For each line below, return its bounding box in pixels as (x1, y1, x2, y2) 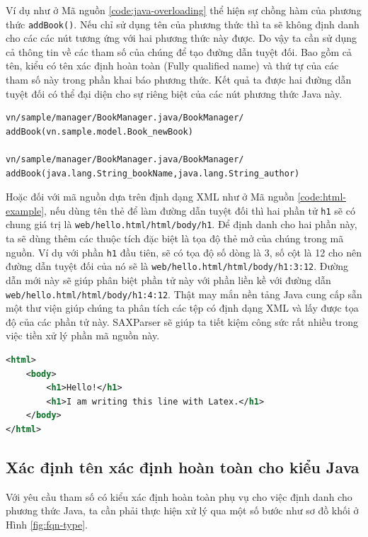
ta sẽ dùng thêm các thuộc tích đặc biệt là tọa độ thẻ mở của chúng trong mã (6, 231, 344, 246)
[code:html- (297, 189, 346, 204)
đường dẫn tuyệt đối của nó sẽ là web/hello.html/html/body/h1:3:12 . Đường (6, 259, 349, 273)
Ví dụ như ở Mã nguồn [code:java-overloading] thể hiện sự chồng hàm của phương (6, 3, 362, 17)
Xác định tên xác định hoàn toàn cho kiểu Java (6, 456, 360, 477)
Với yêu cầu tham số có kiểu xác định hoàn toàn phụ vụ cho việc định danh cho (6, 489, 352, 504)
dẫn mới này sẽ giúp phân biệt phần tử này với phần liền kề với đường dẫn (6, 273, 331, 287)
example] (6, 203, 45, 217)
